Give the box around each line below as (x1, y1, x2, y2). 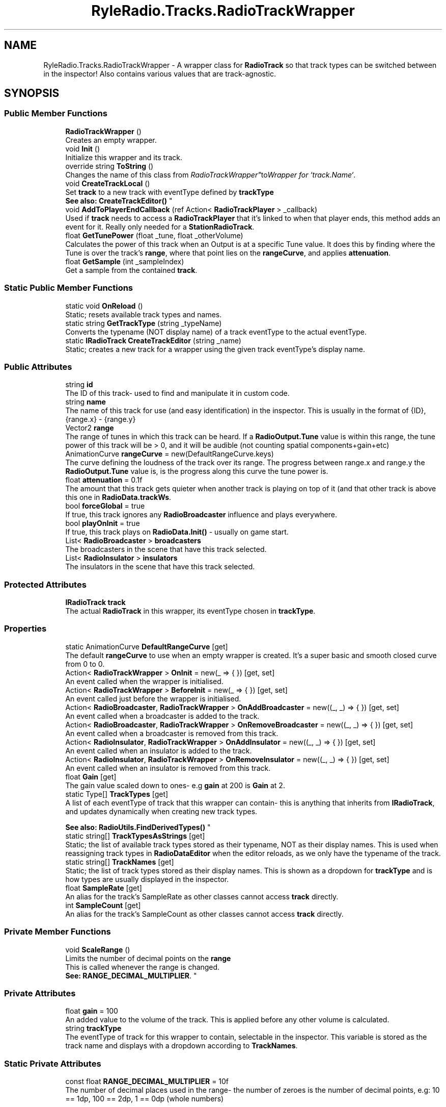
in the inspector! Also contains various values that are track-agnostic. (43, 69, 276, 78)
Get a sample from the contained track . (65, 265, 198, 274)
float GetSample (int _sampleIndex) (65, 257, 184, 266)
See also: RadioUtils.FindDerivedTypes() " (65, 822, 211, 832)
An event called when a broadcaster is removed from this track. (65, 728, 278, 738)
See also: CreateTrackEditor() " (65, 196, 173, 205)
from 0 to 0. (65, 659, 105, 668)
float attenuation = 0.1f (65, 475, 143, 485)
